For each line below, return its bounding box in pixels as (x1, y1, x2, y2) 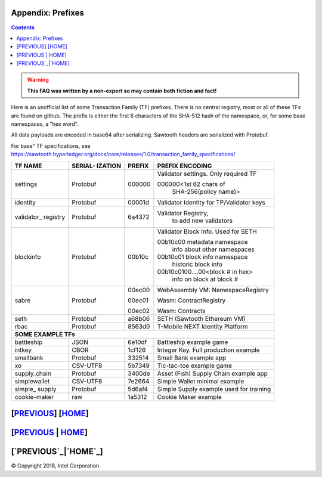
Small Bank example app (157, 354, 227, 362)
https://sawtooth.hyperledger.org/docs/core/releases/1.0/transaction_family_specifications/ (11, 151, 236, 158)
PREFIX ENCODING (157, 162, 212, 170)
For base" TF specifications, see (11, 142, 91, 149)
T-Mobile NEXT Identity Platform (157, 322, 249, 330)
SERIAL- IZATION (72, 162, 122, 170)
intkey (14, 346, 32, 354)
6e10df (128, 337, 147, 346)
